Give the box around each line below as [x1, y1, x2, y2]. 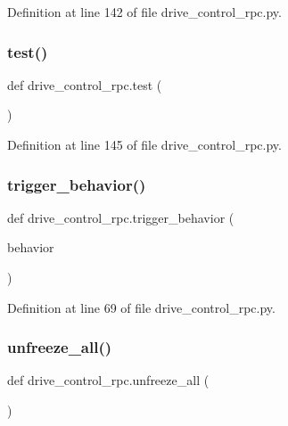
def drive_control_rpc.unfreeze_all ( [7, 371, 210, 389]
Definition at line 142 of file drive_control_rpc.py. [7, 3, 282, 20]
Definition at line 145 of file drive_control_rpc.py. [7, 135, 282, 153]
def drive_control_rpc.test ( [7, 75, 162, 94]
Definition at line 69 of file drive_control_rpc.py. [7, 298, 276, 316]
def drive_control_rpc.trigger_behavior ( [7, 208, 235, 226]
